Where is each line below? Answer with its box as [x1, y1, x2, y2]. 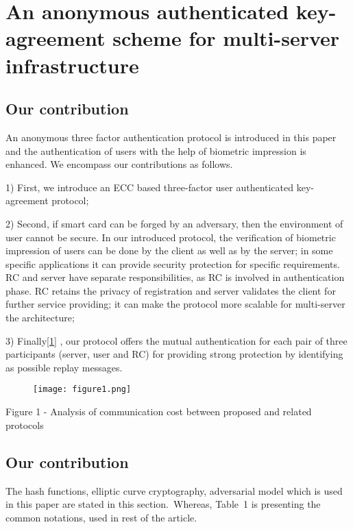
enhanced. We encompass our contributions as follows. [5, 157, 233, 171]
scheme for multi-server [112, 24, 340, 52]
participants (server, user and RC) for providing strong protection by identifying [5, 347, 343, 361]
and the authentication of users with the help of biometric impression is [5, 143, 306, 158]
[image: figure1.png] [33, 384, 132, 395]
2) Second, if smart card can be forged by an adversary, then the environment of [5, 216, 343, 230]
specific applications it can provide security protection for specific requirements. [5, 256, 340, 271]
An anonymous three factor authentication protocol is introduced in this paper [5, 130, 337, 144]
